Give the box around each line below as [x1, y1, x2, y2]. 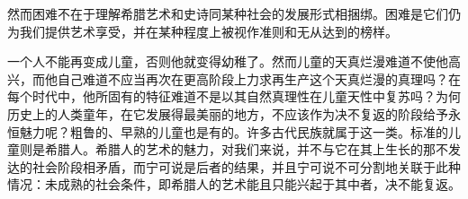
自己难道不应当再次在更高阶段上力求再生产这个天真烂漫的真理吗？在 [57, 69, 461, 88]
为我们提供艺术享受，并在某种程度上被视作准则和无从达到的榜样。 [7, 22, 398, 40]
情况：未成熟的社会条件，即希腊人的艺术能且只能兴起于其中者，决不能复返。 [7, 175, 461, 194]
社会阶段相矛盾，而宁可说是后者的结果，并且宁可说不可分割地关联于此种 [31, 157, 461, 176]
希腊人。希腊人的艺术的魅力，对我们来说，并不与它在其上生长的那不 [44, 140, 448, 159]
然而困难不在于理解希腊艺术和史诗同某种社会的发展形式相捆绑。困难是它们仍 [7, 4, 461, 22]
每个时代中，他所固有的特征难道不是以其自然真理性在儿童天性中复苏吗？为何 [7, 87, 461, 106]
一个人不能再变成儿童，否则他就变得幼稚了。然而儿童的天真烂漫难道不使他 [7, 52, 448, 71]
